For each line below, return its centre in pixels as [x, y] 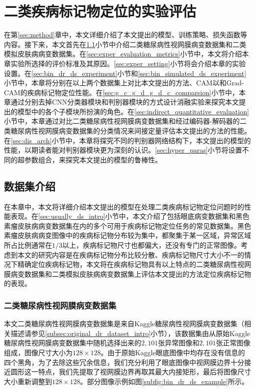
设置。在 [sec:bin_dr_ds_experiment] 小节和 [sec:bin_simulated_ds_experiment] [125, 73]
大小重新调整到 [28, 381]
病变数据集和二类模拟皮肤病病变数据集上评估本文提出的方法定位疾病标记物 [131, 273]
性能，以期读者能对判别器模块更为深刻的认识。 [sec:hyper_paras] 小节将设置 [123, 150]
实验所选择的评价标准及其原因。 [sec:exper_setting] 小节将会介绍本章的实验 [128, 63]
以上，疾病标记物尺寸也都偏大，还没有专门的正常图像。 [152, 245]
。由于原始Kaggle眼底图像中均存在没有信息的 [173, 352]
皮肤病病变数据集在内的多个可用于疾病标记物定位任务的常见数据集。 [127, 225]
